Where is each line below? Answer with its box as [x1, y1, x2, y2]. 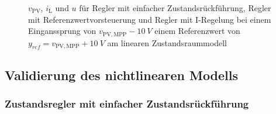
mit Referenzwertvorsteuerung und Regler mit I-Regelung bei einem [28, 13, 271, 25]
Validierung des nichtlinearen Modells [5, 65, 239, 84]
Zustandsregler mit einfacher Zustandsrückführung [5, 96, 249, 111]
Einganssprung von [28, 25, 96, 37]
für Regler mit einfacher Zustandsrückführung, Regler [79, 2, 271, 13]
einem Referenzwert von [154, 25, 240, 37]
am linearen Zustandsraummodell [107, 36, 227, 49]
